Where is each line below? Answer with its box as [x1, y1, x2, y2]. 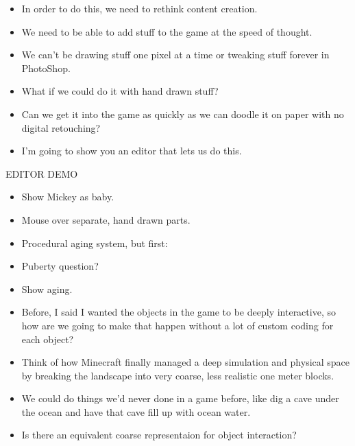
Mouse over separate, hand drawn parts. [21, 212, 191, 226]
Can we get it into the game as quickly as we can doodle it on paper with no [21, 106, 344, 121]
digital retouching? [21, 120, 101, 134]
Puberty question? [21, 259, 99, 273]
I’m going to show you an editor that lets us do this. [21, 143, 242, 158]
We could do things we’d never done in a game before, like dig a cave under [21, 391, 339, 406]
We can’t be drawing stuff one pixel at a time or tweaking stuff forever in [21, 47, 330, 62]
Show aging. [21, 281, 73, 296]
